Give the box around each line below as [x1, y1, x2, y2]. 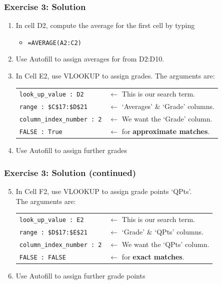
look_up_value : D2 [19, 91, 84, 98]
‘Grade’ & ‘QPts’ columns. [121, 226, 203, 236]
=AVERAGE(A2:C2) [27, 39, 81, 46]
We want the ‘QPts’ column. [121, 238, 209, 249]
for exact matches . [121, 251, 184, 261]
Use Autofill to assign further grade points [15, 270, 145, 280]
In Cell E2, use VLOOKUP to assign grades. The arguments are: [15, 70, 215, 81]
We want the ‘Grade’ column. [121, 113, 212, 124]
